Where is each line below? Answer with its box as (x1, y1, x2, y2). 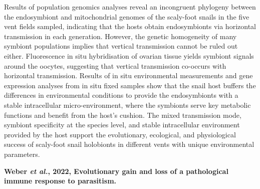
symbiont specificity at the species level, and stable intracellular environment (4, 119, 240, 130)
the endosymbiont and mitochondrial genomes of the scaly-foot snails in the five (4, 11, 249, 22)
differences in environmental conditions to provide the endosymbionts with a (4, 90, 238, 100)
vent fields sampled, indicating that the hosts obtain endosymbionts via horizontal (4, 21, 256, 32)
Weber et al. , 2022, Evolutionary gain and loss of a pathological (4, 165, 228, 176)
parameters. (4, 148, 40, 159)
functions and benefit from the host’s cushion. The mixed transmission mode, (4, 109, 241, 120)
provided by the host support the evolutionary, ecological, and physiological (4, 129, 236, 139)
